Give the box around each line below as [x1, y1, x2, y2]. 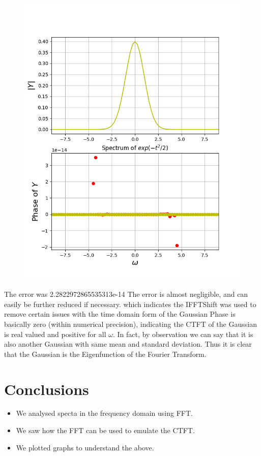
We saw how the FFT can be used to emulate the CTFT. [16, 425, 195, 436]
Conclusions [4, 378, 89, 399]
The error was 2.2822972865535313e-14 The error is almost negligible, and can [4, 289, 248, 299]
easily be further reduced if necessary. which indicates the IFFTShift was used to [4, 298, 256, 309]
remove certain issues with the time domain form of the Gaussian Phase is [4, 309, 236, 319]
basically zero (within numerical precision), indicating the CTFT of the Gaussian [4, 318, 257, 329]
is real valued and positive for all [4, 328, 106, 339]
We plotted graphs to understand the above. [16, 442, 154, 452]
